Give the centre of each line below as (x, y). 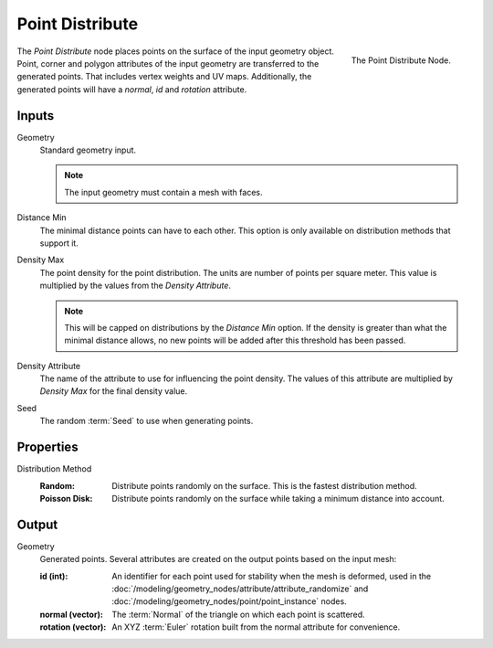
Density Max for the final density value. (114, 391)
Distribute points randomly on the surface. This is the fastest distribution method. (264, 485)
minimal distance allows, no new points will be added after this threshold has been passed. (235, 340)
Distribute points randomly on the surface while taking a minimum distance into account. (278, 498)
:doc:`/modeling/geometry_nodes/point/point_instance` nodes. (229, 601)
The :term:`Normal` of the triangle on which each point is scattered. (238, 614)
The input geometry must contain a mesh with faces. (163, 192)
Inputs (36, 116)
